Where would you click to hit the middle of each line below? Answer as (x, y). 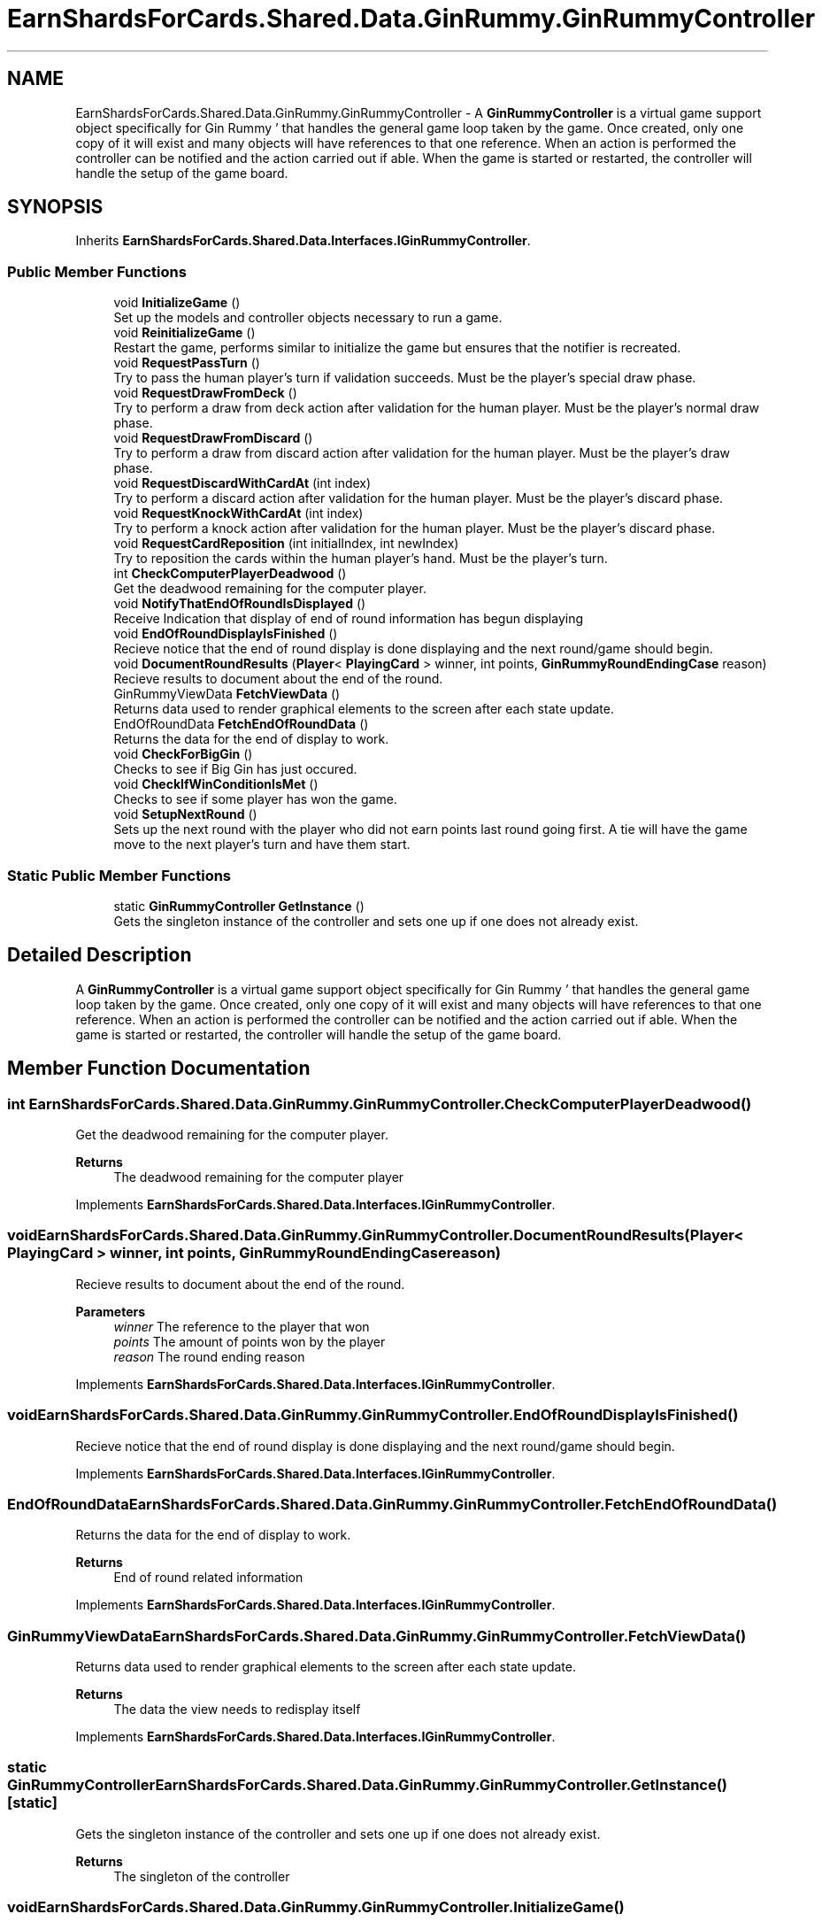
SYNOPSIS (55, 207)
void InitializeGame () (177, 303)
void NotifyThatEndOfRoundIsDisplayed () (240, 604)
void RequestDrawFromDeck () (205, 393)
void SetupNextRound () (185, 814)
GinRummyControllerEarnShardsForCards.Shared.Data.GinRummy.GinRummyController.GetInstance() (368, 1785)
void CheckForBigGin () (183, 754)
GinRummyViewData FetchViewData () (227, 694)
